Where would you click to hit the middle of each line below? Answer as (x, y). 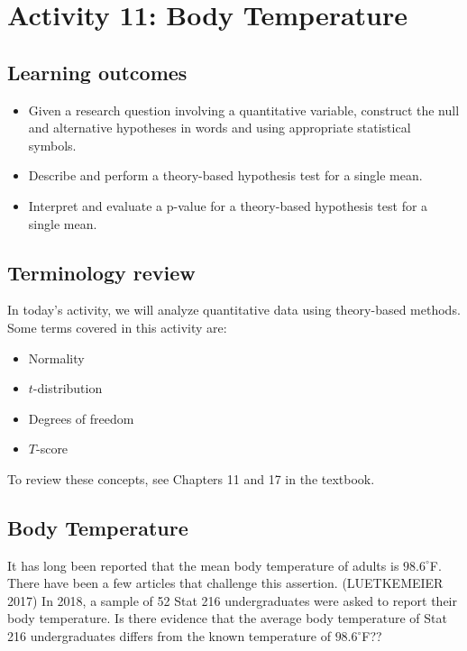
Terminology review (101, 272)
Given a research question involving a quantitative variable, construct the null (244, 110)
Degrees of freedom (81, 418)
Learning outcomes (97, 72)
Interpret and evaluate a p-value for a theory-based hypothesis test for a (228, 205)
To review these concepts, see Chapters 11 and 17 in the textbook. (191, 478)
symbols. (52, 145)
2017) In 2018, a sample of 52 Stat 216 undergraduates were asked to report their (232, 600)
